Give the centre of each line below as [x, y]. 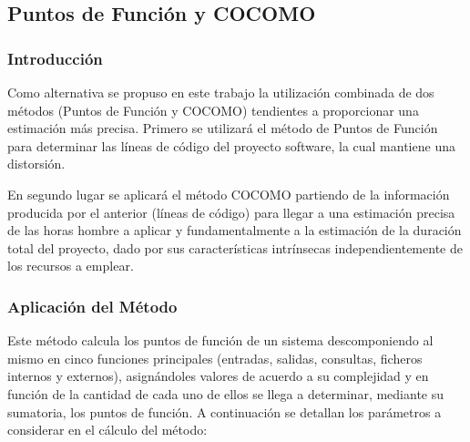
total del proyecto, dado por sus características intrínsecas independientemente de [235, 247]
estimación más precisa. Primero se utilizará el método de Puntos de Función [223, 128]
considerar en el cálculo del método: [107, 430]
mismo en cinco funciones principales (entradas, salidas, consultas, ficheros [215, 358]
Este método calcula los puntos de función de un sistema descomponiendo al [220, 340]
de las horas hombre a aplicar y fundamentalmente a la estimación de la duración [235, 230]
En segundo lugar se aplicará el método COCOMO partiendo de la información [229, 194]
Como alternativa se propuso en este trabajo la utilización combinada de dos [221, 92]
